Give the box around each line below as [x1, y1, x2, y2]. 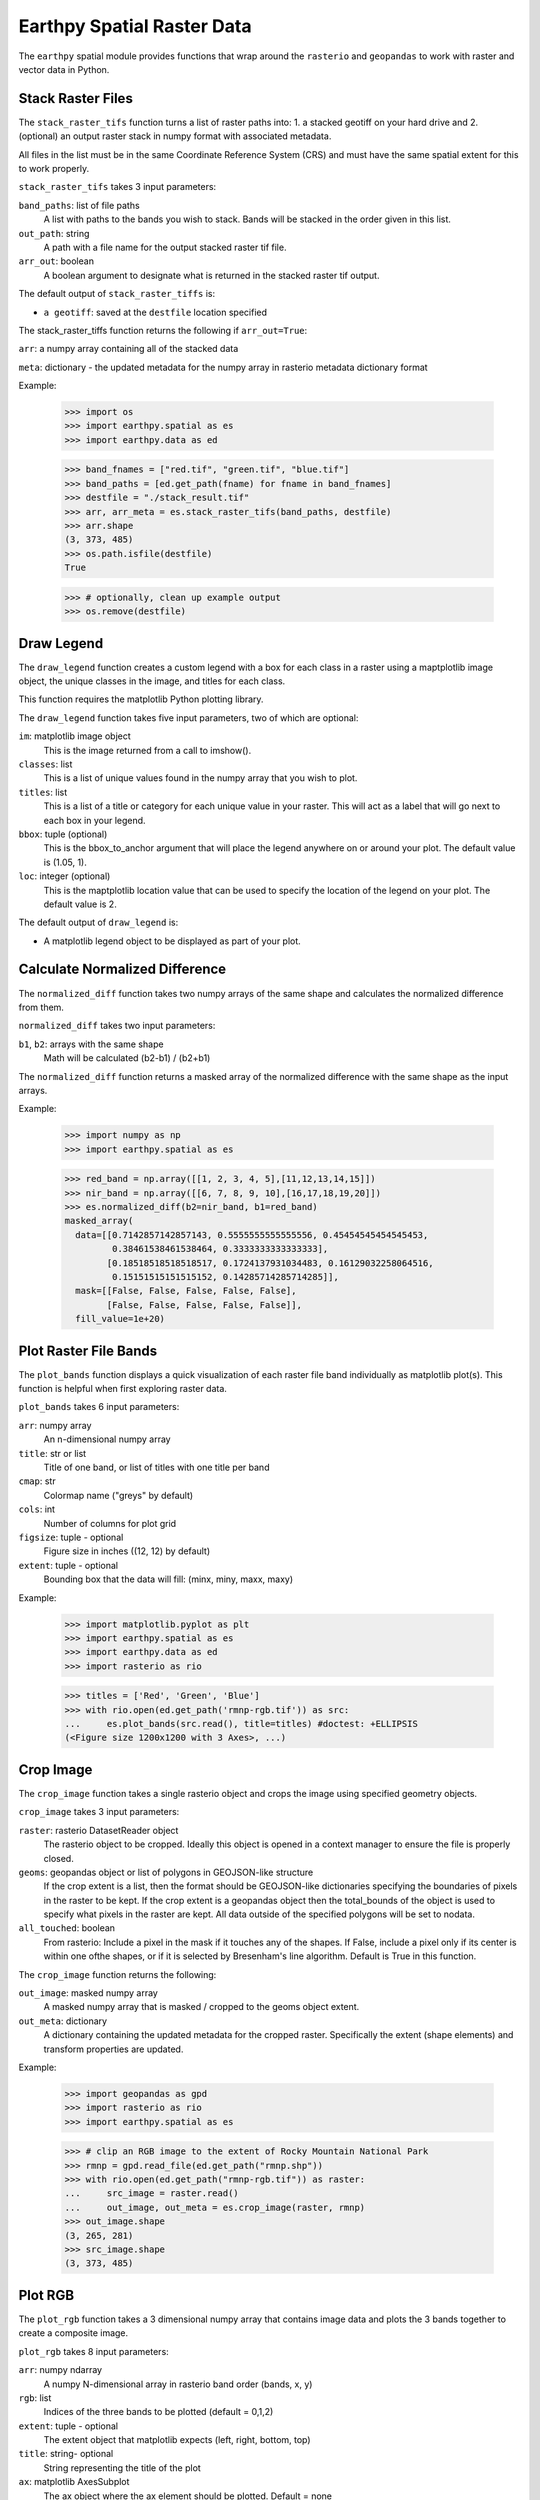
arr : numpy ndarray [18, 2364, 103, 2376]
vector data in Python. [18, 63, 110, 75]
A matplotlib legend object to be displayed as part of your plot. [43, 935, 302, 947]
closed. [43, 1852, 74, 1864]
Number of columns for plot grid [43, 1517, 177, 1529]
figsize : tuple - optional [18, 1531, 124, 1543]
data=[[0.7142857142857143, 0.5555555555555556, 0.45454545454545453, [75, 1229, 429, 1240]
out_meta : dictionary [18, 2015, 108, 2027]
